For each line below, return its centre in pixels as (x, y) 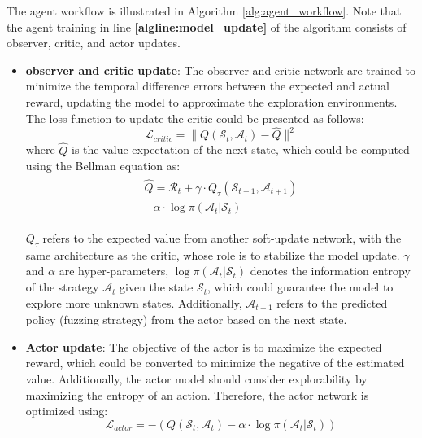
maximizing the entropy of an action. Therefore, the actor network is (197, 394)
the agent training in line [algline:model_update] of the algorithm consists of (207, 26)
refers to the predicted (332, 302)
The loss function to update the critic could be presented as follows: (195, 118)
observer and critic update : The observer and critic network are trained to (221, 70)
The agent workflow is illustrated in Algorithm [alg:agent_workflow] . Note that (204, 11)
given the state (157, 287)
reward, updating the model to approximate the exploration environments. (211, 101)
